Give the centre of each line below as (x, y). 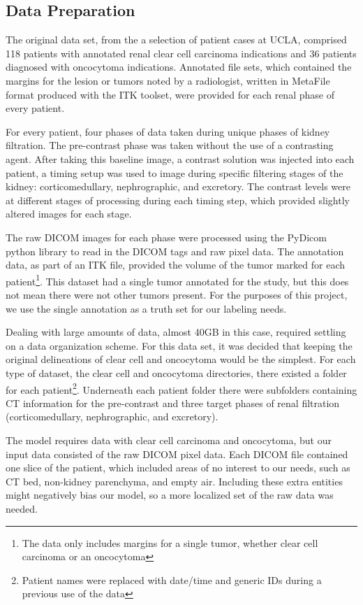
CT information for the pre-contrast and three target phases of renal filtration (173, 403)
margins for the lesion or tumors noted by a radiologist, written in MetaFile (168, 80)
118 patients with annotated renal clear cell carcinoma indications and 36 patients (181, 53)
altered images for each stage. (69, 214)
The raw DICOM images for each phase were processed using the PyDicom (166, 237)
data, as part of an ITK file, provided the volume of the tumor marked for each (175, 265)
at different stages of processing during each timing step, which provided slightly (178, 200)
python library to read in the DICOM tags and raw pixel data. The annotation (175, 251)
